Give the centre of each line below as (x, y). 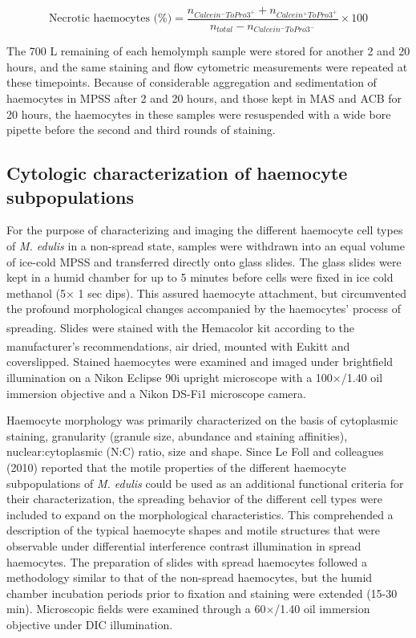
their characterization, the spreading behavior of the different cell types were (195, 499)
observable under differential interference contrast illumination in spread (184, 545)
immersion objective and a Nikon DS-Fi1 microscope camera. (156, 393)
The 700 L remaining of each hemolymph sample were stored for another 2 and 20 (208, 51)
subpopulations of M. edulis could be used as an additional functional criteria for (205, 483)
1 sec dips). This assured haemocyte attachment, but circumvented (242, 293)
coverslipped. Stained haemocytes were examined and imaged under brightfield (200, 362)
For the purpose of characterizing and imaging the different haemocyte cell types (205, 230)
